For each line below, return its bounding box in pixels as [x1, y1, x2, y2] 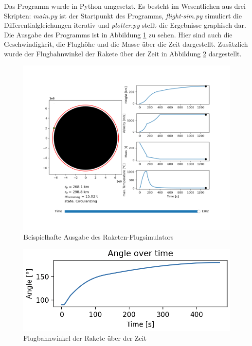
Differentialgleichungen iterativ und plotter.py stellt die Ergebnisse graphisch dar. [4, 20, 246, 30]
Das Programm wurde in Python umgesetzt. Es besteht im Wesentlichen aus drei [4, 1, 246, 11]
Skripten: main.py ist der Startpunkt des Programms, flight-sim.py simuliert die [4, 10, 242, 20]
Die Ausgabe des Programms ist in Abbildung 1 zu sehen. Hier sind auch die [4, 29, 233, 39]
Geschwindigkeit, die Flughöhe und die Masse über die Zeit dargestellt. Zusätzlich [4, 39, 248, 49]
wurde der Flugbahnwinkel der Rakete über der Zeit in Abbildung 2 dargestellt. [4, 48, 242, 58]
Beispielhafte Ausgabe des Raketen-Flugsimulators [23, 232, 174, 242]
